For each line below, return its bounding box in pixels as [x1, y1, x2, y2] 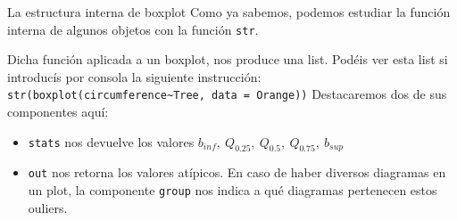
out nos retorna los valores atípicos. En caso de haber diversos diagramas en [28, 163, 446, 182]
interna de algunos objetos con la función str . [7, 20, 259, 38]
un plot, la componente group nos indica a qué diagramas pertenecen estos [28, 181, 437, 200]
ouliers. [28, 198, 68, 216]
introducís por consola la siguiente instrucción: [7, 67, 262, 86]
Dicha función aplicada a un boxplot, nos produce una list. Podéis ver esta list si [7, 50, 448, 69]
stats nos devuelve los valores [28, 132, 195, 151]
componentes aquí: [7, 102, 109, 121]
